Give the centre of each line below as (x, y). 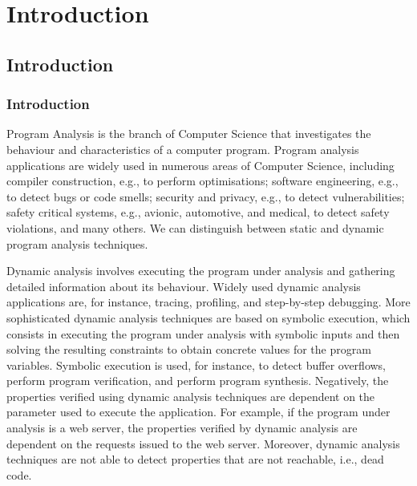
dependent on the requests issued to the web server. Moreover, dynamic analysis (203, 443)
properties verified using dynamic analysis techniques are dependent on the (191, 396)
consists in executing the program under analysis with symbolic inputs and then (203, 333)
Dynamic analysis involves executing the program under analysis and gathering (201, 271)
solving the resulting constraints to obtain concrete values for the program (189, 349)
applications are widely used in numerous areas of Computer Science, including (200, 165)
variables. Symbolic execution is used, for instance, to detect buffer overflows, (196, 364)
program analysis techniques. (77, 243)
